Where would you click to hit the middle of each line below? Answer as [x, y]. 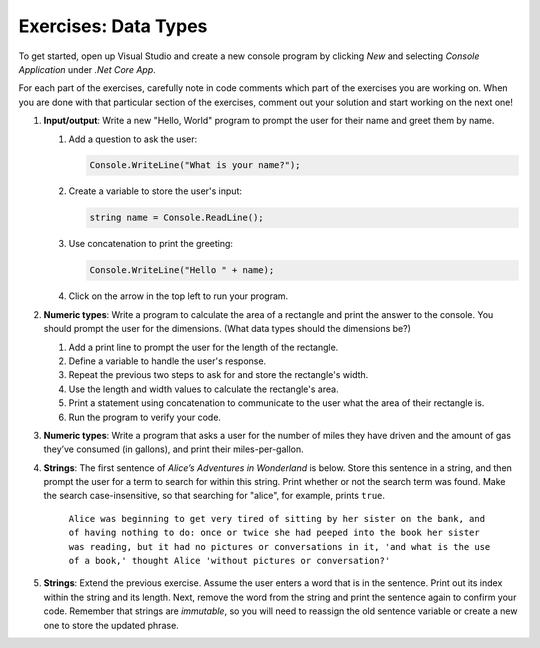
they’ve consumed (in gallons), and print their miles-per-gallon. [173, 449]
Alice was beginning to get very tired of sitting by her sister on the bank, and [276, 518]
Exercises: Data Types [113, 26]
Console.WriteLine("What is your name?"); [195, 165]
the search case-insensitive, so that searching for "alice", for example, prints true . [214, 496]
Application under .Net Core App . [87, 69]
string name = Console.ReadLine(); [176, 218]
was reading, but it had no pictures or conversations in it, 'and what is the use [279, 546]
